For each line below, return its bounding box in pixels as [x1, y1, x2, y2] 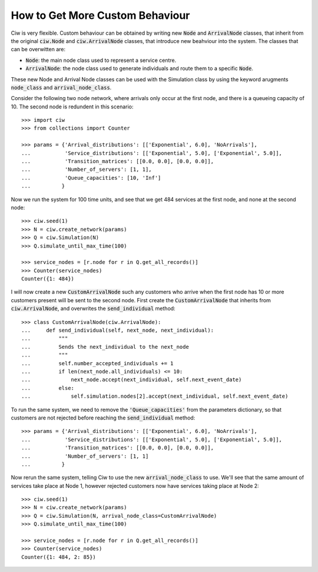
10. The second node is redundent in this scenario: [11, 103, 134, 110]
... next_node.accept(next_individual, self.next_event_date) [21, 376, 242, 383]
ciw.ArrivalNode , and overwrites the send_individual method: [11, 305, 176, 312]
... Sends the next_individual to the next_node [21, 343, 190, 350]
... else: [21, 385, 75, 391]
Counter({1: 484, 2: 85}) [21, 554, 97, 560]
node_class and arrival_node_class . [11, 84, 112, 91]
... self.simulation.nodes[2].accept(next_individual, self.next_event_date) [21, 393, 289, 400]
